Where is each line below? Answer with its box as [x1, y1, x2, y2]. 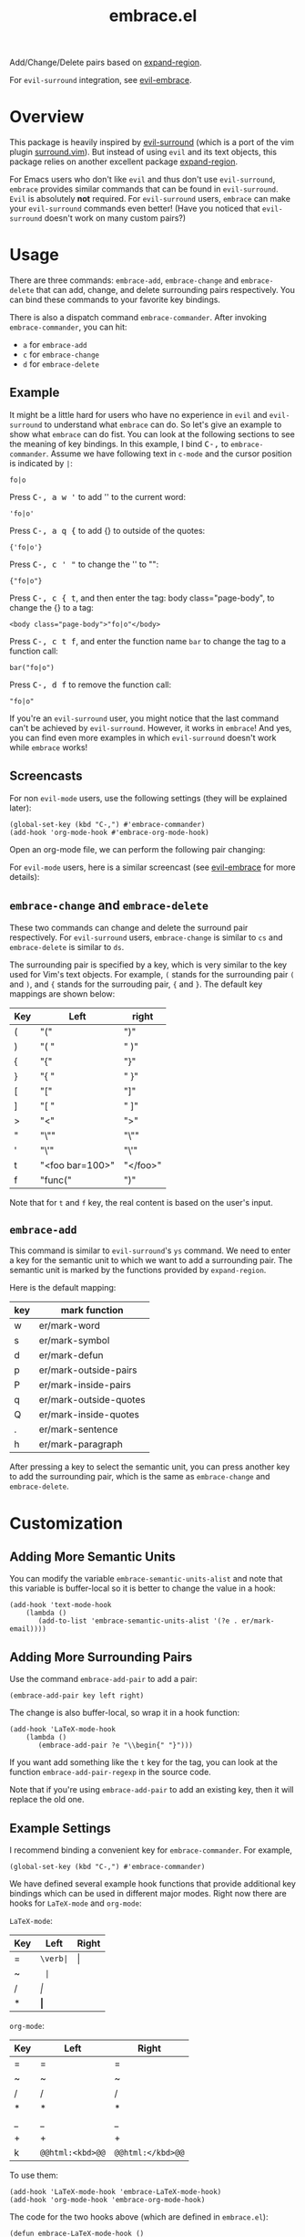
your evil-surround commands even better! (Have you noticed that [9, 203, 261, 214]
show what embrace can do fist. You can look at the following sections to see [9, 428, 296, 439]
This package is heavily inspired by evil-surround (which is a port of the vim [9, 137, 294, 148]
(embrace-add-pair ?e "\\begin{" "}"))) [37, 1740, 194, 1751]
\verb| [39, 1953, 68, 1963]
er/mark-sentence [38, 1423, 118, 1436]
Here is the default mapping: [9, 1282, 117, 1293]
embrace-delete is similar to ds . [9, 941, 125, 952]
